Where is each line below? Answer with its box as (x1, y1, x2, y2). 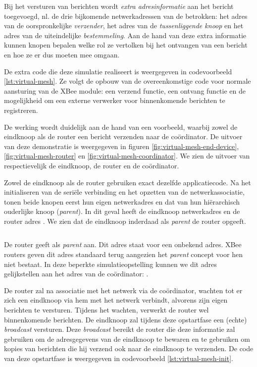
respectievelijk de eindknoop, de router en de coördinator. (4, 160, 179, 170)
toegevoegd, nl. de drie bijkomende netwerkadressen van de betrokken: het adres (4, 10, 248, 21)
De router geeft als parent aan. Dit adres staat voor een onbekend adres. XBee (4, 239, 242, 250)
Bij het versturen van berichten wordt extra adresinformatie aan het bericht (4, 1, 234, 11)
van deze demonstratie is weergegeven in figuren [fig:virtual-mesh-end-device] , (4, 141, 239, 151)
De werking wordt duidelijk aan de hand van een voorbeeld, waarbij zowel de (4, 121, 238, 132)
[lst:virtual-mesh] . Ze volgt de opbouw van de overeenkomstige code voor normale (4, 76, 251, 86)
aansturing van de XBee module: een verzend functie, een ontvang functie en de (4, 85, 246, 96)
